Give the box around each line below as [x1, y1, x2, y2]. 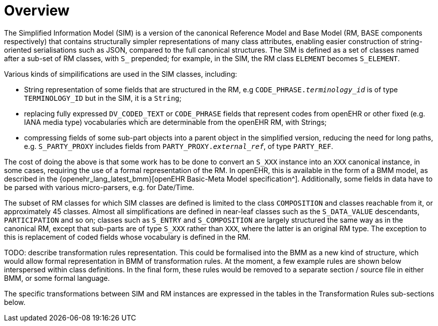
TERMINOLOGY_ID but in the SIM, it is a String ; [24, 93, 182, 102]
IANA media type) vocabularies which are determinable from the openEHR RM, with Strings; [24, 117, 327, 126]
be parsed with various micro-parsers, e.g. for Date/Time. [4, 183, 194, 192]
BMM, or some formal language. [4, 273, 110, 282]
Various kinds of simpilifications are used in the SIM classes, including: [4, 69, 237, 78]
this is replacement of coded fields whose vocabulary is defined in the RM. [4, 232, 251, 241]
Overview [4, 2, 70, 19]
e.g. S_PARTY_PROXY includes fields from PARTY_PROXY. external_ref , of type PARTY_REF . [24, 141, 333, 150]
